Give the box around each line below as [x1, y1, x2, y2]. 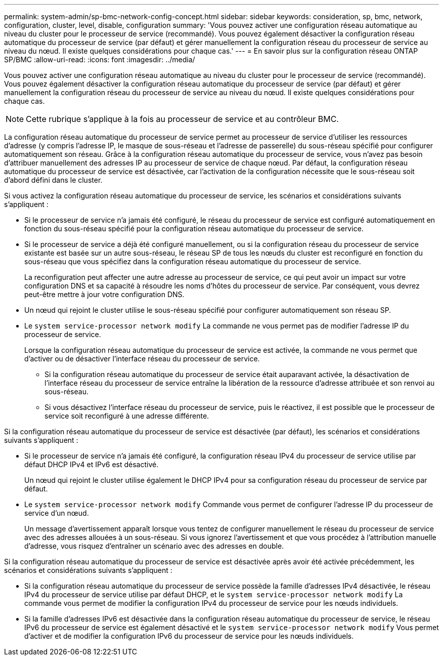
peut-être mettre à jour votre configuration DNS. [24, 290, 185, 299]
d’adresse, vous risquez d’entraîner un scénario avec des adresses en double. [24, 542, 284, 550]
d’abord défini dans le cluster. [4, 176, 103, 184]
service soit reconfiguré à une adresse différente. [45, 411, 209, 420]
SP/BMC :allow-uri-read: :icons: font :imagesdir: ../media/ [4, 55, 195, 64]
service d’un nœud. [24, 509, 89, 517]
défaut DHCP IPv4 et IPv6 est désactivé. [24, 460, 159, 469]
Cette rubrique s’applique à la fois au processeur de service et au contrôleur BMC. [26, 114, 339, 124]
